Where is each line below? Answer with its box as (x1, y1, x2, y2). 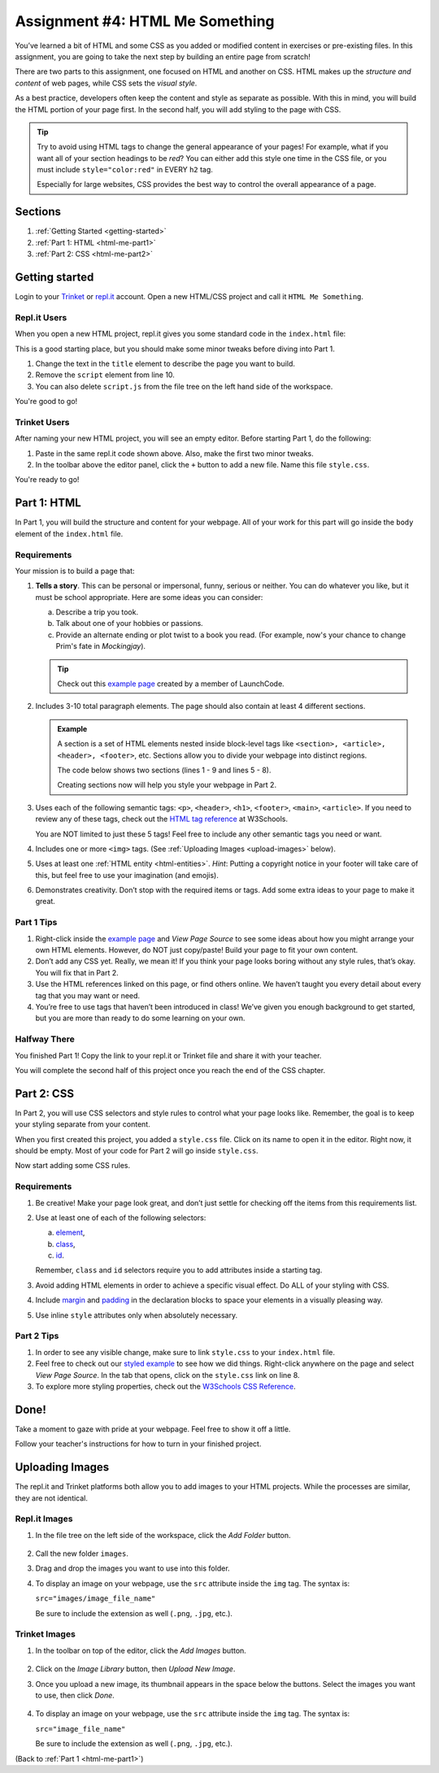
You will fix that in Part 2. (35, 967, 119, 977)
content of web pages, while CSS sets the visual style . (15, 78, 198, 88)
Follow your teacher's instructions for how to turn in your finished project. (15, 1439, 262, 1449)
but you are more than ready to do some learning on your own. (35, 1013, 246, 1023)
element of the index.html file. (15, 528, 124, 538)
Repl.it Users (15, 311, 67, 323)
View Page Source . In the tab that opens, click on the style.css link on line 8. (35, 1370, 300, 1380)
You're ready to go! (15, 475, 80, 485)
